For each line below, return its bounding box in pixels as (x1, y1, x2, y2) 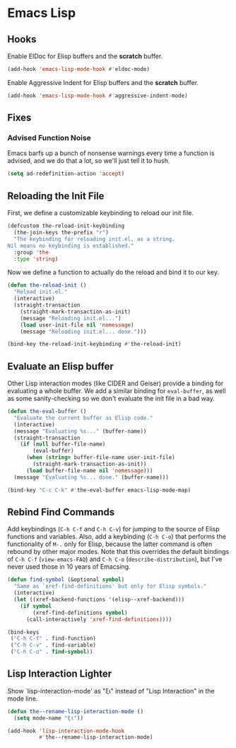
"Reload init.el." (13, 288, 69, 295)
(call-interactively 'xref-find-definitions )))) (25, 616, 172, 623)
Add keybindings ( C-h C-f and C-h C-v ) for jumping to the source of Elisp (7, 525, 220, 533)
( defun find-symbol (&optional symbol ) (7, 576, 125, 584)
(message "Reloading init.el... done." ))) (20, 328, 147, 335)
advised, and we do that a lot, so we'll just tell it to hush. (7, 157, 170, 165)
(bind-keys (7, 628, 40, 635)
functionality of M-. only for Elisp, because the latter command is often (7, 540, 213, 548)
